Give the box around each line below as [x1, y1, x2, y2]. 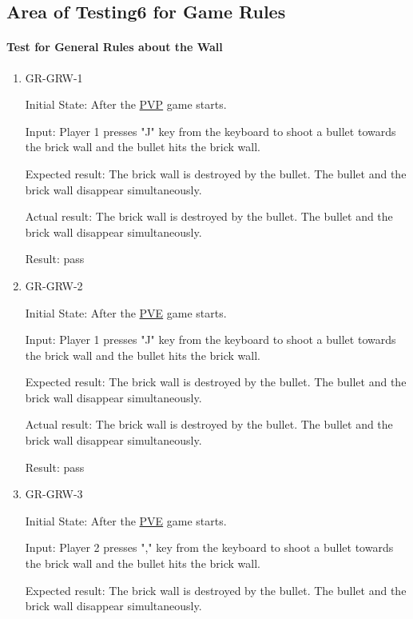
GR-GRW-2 [25, 277, 83, 294]
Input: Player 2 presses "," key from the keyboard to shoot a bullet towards [25, 539, 394, 556]
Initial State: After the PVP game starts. [25, 96, 227, 113]
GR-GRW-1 [25, 69, 83, 86]
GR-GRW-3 [25, 485, 83, 502]
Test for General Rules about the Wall [6, 38, 223, 55]
